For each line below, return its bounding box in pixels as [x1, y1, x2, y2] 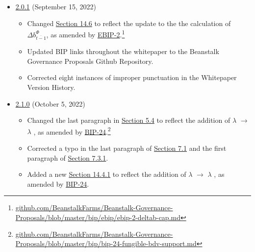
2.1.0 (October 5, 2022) [15, 98, 85, 109]
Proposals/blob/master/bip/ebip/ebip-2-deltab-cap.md [15, 212, 180, 222]
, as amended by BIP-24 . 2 [33, 125, 111, 137]
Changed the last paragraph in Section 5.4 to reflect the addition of [27, 115, 230, 125]
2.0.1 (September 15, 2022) [15, 1, 96, 11]
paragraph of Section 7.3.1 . [27, 152, 108, 163]
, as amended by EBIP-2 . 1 [46, 28, 125, 39]
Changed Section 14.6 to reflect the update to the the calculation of [27, 18, 231, 28]
